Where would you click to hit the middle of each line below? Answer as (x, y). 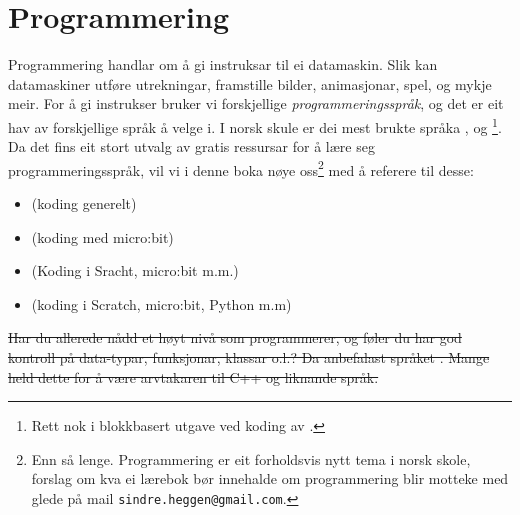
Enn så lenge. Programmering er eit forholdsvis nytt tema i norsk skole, (251, 458)
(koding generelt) (84, 203)
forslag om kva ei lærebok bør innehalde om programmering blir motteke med (270, 478)
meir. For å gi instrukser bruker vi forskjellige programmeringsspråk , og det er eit (256, 103)
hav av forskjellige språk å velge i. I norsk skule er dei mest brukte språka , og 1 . (255, 125)
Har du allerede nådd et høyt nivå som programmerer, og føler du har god (235, 337)
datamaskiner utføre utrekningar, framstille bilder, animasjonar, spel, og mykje (250, 83)
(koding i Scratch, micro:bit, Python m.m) (161, 303)
